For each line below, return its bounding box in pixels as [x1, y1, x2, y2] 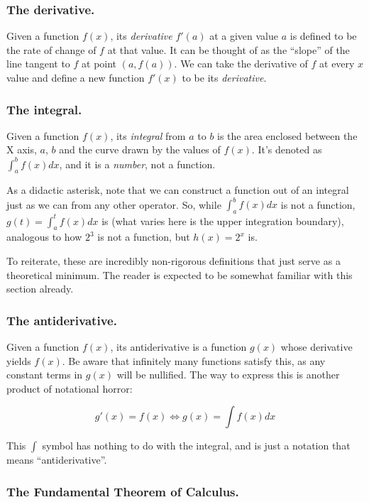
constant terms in [6, 367, 83, 382]
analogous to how [6, 229, 82, 244]
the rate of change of [6, 42, 97, 57]
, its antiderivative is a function [110, 339, 247, 354]
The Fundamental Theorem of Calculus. [6, 482, 239, 500]
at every [319, 56, 355, 71]
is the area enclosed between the [217, 128, 358, 143]
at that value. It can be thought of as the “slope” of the [107, 42, 350, 57]
